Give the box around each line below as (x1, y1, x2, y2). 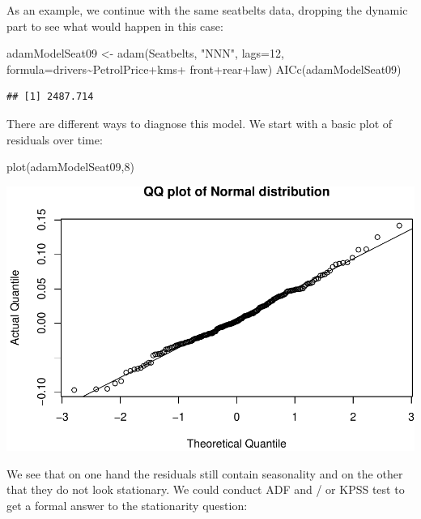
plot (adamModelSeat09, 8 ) (6, 158, 134, 175)
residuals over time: (6, 131, 103, 148)
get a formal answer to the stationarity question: (6, 497, 248, 513)
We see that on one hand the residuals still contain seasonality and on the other (6, 465, 403, 482)
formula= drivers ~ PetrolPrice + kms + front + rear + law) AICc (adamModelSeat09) (6, 60, 402, 77)
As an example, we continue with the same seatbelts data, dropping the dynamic (6, 2, 408, 18)
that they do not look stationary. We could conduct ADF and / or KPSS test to (6, 481, 405, 498)
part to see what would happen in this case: (6, 17, 223, 34)
